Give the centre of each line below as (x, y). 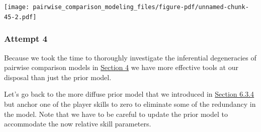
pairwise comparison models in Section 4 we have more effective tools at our (121, 67)
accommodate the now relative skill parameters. (78, 124)
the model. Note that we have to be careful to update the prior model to (116, 114)
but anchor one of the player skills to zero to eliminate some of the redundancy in (130, 104)
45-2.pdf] (20, 17)
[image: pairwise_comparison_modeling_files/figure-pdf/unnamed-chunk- (126, 7)
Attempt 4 (26, 39)
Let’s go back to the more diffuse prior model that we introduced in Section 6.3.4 (129, 94)
